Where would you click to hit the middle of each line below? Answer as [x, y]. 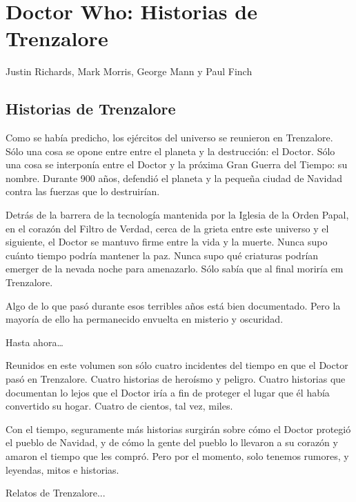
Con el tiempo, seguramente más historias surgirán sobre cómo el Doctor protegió [178, 429]
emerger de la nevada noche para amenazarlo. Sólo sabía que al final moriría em [175, 269]
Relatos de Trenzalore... [56, 493]
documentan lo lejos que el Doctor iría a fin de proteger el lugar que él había [168, 392]
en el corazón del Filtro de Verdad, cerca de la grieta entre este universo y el [167, 228]
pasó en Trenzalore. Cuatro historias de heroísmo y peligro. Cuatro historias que [176, 379]
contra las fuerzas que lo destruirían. [83, 191]
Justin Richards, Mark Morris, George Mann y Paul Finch [129, 71]
